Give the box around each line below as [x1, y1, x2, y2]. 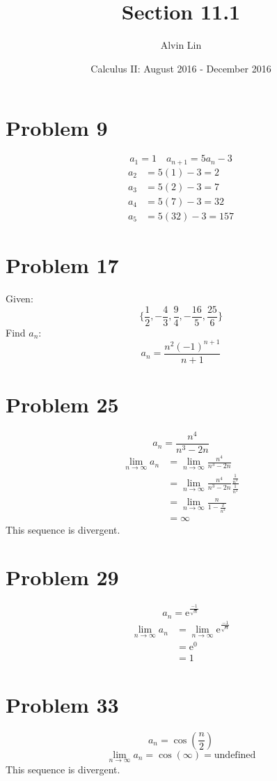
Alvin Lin [160, 38, 202, 52]
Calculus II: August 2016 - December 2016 [90, 61, 271, 75]
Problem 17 [6, 251, 119, 279]
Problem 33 [6, 690, 119, 718]
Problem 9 [6, 114, 108, 142]
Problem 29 [6, 563, 119, 591]
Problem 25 [6, 389, 119, 418]
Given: [6, 291, 33, 305]
